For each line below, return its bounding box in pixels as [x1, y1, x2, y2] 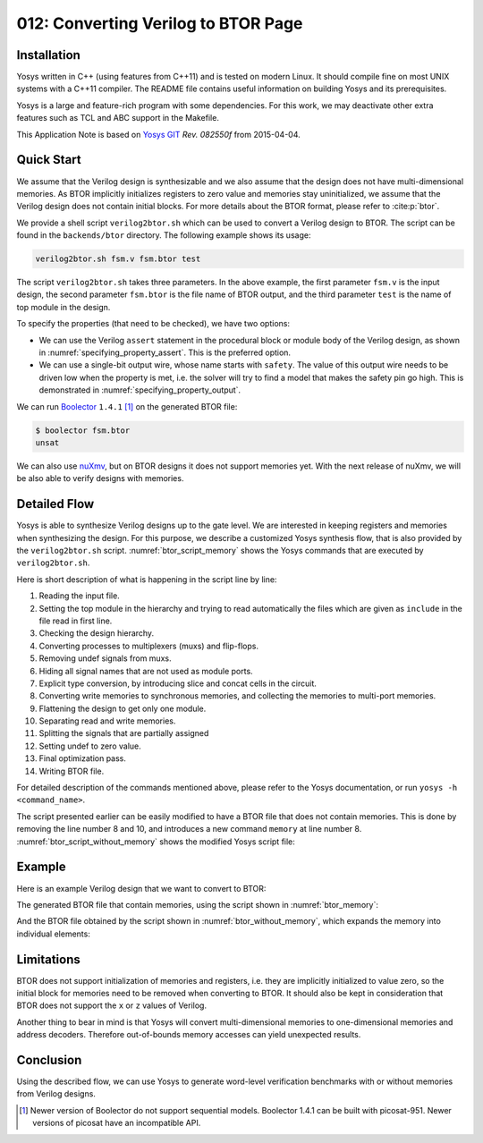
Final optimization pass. [38, 753, 127, 764]
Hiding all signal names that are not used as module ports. [38, 665, 254, 676]
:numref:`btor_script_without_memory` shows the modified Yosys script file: [16, 836, 295, 847]
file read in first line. [38, 615, 113, 626]
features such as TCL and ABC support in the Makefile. [16, 113, 219, 123]
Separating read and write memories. [38, 715, 176, 726]
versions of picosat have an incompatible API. [32, 1118, 201, 1129]
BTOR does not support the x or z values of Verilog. [16, 1000, 208, 1011]
